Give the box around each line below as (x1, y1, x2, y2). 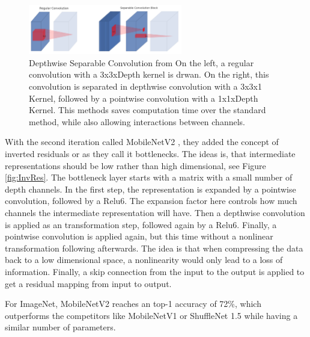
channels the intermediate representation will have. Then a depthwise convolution (5, 206, 305, 218)
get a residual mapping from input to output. (5, 277, 172, 289)
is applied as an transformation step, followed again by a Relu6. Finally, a (5, 218, 277, 230)
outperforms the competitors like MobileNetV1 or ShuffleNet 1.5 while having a (5, 309, 298, 321)
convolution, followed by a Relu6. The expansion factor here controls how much (5, 194, 297, 207)
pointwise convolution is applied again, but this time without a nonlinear (5, 230, 273, 243)
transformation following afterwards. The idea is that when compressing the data (5, 241, 303, 254)
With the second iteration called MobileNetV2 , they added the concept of (5, 135, 279, 148)
